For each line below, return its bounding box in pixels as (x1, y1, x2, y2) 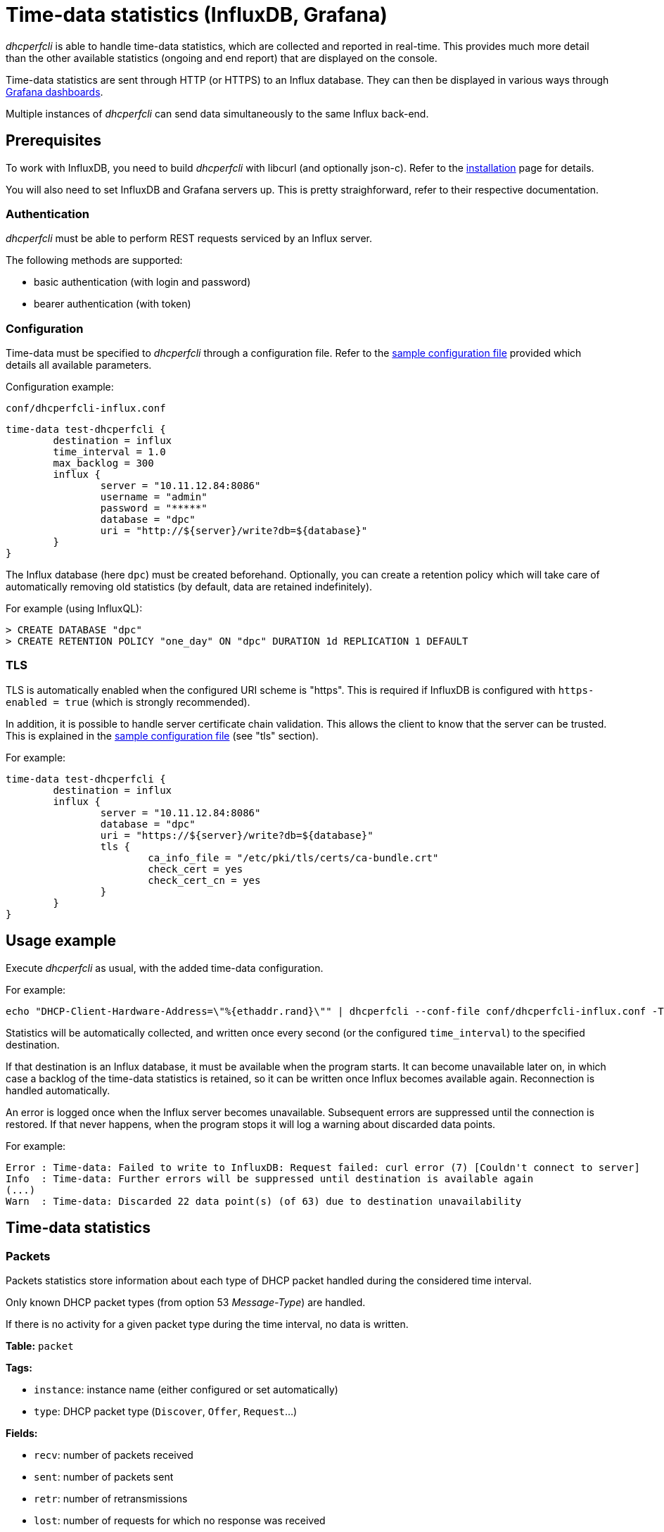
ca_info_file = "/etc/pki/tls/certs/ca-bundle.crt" (148, 852, 439, 863)
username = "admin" (100, 491, 207, 503)
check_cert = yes (148, 863, 243, 875)
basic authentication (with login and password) (34, 276, 251, 289)
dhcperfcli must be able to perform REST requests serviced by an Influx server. (6, 232, 372, 245)
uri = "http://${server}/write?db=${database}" (100, 525, 368, 537)
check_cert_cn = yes (148, 874, 261, 886)
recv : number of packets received (34, 1448, 193, 1461)
